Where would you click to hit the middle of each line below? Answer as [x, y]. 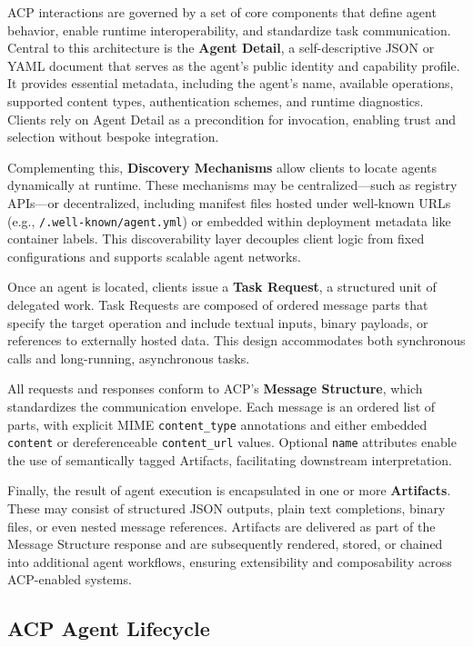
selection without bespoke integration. [113, 137]
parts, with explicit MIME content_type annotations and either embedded [217, 424]
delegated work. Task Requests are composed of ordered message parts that [218, 304]
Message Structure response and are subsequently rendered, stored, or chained [225, 544]
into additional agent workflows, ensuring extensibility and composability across [230, 561]
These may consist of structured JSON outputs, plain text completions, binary [226, 508]
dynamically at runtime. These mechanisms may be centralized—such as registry [232, 185]
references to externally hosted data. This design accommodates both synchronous [236, 340]
